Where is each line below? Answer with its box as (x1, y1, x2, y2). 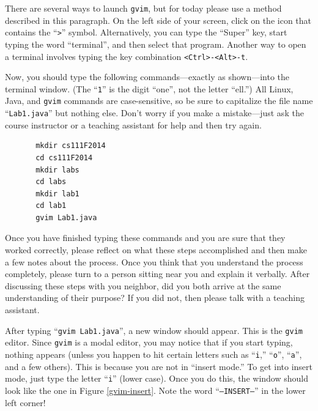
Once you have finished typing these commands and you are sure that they (5, 231, 286, 244)
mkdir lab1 (35, 189, 79, 198)
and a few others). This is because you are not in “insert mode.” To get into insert (5, 360, 313, 372)
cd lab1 (35, 201, 67, 210)
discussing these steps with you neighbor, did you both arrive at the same (5, 279, 281, 292)
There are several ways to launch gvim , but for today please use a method (5, 2, 282, 14)
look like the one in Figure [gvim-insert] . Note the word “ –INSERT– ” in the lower (5, 383, 306, 396)
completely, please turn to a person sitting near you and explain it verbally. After (5, 267, 310, 280)
